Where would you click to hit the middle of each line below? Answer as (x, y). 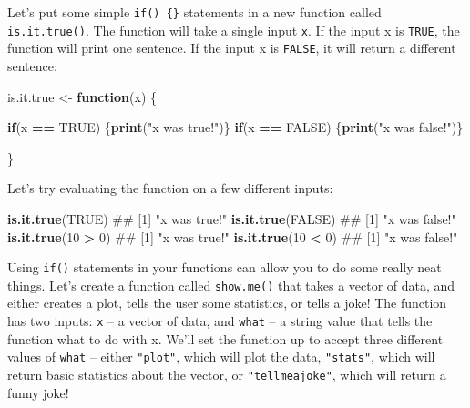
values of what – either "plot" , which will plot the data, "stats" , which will (221, 357)
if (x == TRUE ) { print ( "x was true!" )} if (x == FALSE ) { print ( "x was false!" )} (235, 127)
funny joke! (38, 392)
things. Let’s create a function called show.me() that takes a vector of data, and (231, 285)
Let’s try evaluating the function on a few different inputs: (170, 188)
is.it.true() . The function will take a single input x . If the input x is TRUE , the (234, 30)
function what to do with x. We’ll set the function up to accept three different (225, 338)
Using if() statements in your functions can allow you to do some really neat (225, 267)
